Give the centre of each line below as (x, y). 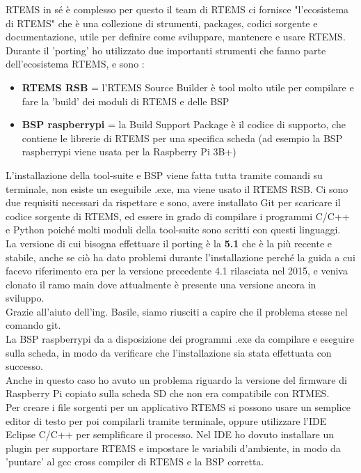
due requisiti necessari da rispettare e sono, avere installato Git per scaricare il (173, 202)
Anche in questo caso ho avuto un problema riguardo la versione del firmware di (176, 379)
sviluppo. (25, 298)
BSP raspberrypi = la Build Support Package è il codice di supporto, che (184, 124)
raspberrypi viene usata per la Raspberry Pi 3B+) (129, 152)
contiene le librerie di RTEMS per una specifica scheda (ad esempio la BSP (182, 138)
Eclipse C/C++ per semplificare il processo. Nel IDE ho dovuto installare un (170, 434)
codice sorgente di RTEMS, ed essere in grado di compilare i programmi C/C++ (178, 216)
